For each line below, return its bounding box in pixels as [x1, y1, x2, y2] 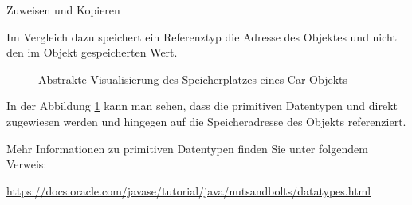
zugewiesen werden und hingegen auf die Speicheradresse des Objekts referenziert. [6, 112, 406, 129]
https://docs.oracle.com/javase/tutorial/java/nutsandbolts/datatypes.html [6, 182, 371, 199]
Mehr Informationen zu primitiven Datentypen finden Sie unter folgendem [6, 140, 368, 156]
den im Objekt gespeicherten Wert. [6, 44, 178, 61]
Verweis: [6, 156, 47, 172]
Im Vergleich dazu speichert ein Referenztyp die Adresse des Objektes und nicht [6, 28, 397, 45]
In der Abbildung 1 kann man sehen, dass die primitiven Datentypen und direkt [6, 97, 398, 114]
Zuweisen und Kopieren [6, 2, 120, 18]
